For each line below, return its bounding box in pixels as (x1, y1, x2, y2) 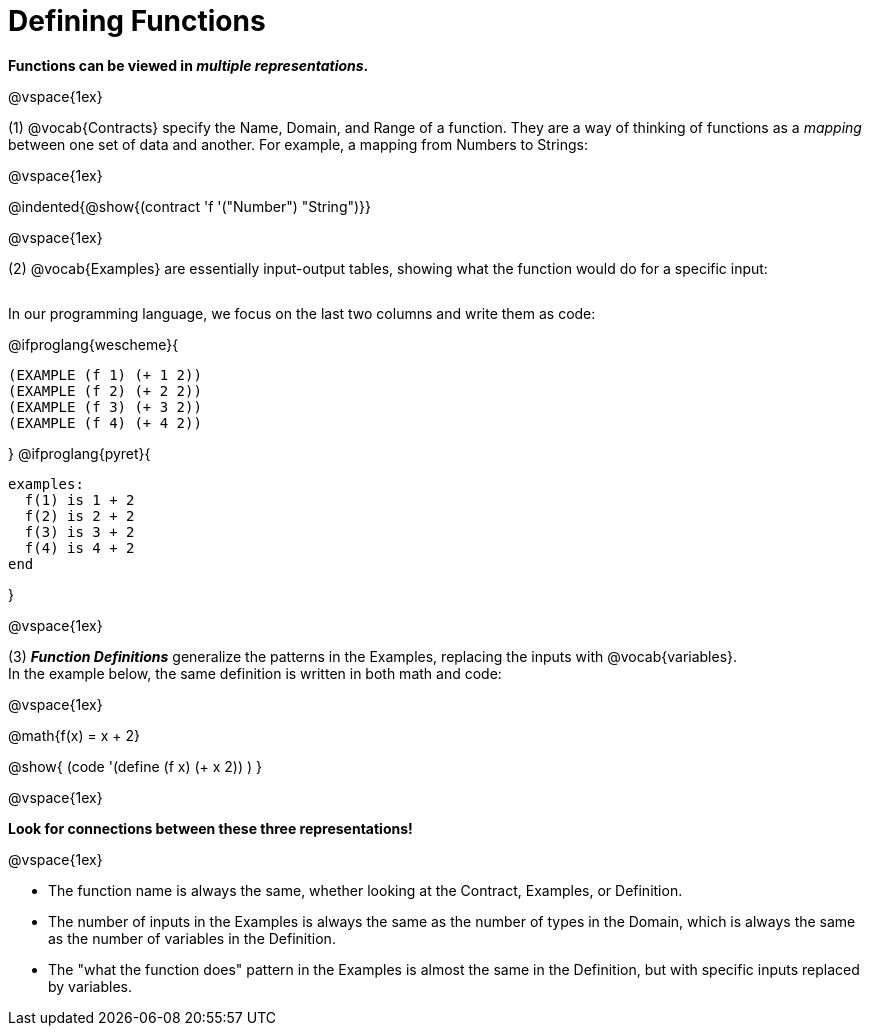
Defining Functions (8, 4, 266, 38)
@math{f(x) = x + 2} (8, 726, 140, 744)
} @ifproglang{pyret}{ (8, 444, 151, 462)
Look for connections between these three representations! (8, 819, 413, 837)
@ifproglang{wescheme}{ (8, 335, 179, 353)
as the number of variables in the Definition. (48, 929, 336, 947)
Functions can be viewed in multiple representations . (8, 56, 369, 74)
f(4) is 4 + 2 (24, 539, 135, 556)
